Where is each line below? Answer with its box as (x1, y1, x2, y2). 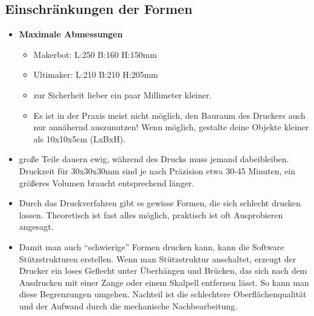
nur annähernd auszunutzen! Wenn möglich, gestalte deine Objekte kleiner (33, 121, 309, 133)
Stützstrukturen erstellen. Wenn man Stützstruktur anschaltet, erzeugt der (19, 252, 296, 265)
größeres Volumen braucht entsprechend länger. (19, 176, 194, 189)
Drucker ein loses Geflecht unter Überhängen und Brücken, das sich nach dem (19, 264, 307, 277)
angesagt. (19, 220, 54, 233)
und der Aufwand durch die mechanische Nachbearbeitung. (19, 299, 237, 312)
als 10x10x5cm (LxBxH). (33, 132, 126, 145)
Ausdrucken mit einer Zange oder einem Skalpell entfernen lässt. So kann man (19, 276, 309, 288)
